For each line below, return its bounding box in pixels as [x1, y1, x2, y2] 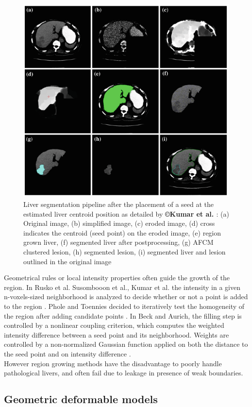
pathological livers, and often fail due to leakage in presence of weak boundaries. [4, 368, 243, 378]
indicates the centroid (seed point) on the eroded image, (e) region [23, 227, 221, 237]
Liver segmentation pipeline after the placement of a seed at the [23, 199, 214, 209]
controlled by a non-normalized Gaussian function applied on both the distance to [4, 339, 248, 349]
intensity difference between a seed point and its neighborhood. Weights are [4, 329, 229, 339]
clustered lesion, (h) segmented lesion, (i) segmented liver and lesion [23, 246, 226, 256]
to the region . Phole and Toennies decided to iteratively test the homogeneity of [4, 301, 245, 311]
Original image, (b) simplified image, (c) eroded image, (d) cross [23, 218, 215, 228]
